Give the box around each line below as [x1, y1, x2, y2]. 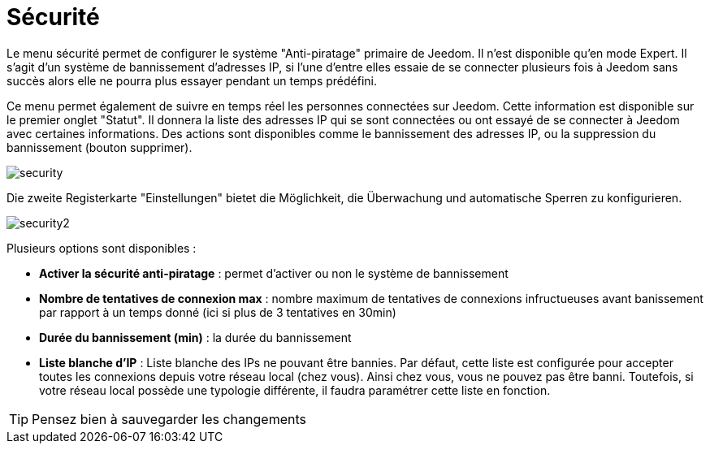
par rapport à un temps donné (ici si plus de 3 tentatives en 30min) [39, 305, 396, 319]
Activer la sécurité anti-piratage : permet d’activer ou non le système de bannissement [39, 266, 509, 280]
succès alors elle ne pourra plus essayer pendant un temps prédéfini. [6, 73, 378, 88]
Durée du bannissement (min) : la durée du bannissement [39, 330, 352, 344]
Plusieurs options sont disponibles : [6, 240, 197, 255]
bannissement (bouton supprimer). [6, 140, 193, 154]
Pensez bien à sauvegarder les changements [32, 410, 306, 427]
